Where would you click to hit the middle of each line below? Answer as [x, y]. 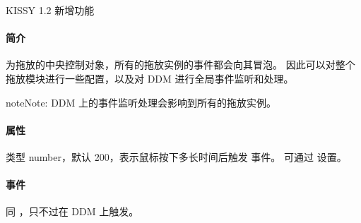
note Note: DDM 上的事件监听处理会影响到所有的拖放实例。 [141, 102]
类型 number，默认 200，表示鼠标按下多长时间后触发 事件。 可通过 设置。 [176, 156]
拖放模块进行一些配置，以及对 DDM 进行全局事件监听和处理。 [150, 78]
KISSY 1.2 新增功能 [50, 10]
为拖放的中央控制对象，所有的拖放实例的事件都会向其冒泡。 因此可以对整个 [180, 65]
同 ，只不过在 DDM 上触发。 [72, 211]
